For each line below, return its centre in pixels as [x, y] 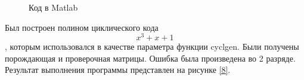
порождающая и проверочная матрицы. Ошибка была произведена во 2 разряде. [150, 58]
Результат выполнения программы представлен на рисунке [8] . [118, 70]
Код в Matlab [53, 7]
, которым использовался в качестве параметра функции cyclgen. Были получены [152, 47]
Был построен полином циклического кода [82, 27]
